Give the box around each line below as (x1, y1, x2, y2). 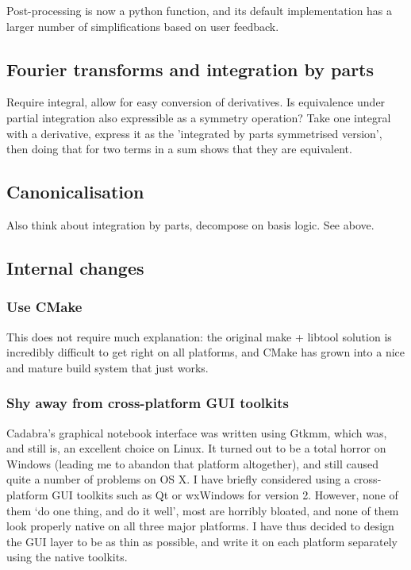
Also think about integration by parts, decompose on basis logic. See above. (6, 216, 375, 233)
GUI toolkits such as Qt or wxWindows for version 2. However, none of (52, 486, 398, 503)
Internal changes (6, 255, 144, 279)
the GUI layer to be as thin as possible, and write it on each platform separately (6, 533, 398, 549)
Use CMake (6, 297, 83, 317)
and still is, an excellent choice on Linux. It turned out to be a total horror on (6, 440, 386, 456)
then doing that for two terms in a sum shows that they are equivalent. (6, 141, 352, 157)
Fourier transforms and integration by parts (6, 56, 375, 81)
